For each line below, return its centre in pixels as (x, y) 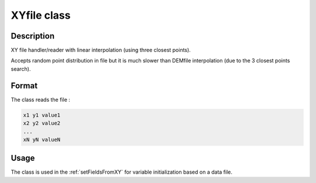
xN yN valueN (42, 139)
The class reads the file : (40, 99)
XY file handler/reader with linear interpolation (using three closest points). (101, 50)
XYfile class (41, 15)
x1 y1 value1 (42, 115)
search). (21, 69)
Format (24, 86)
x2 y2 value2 (42, 123)
